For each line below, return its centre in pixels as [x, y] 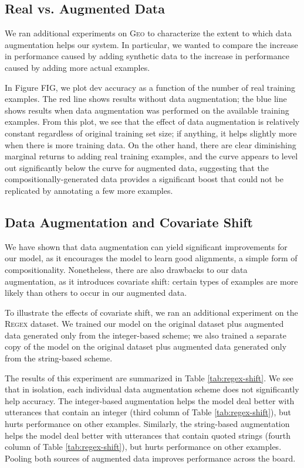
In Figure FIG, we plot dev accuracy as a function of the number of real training [150, 87]
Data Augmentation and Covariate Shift [129, 222]
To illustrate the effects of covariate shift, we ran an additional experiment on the [151, 312]
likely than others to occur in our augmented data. [96, 293]
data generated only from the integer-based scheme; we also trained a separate [146, 335]
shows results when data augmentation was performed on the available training [147, 110]
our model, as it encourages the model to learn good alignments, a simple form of [151, 258]
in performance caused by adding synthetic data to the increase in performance [147, 56]
